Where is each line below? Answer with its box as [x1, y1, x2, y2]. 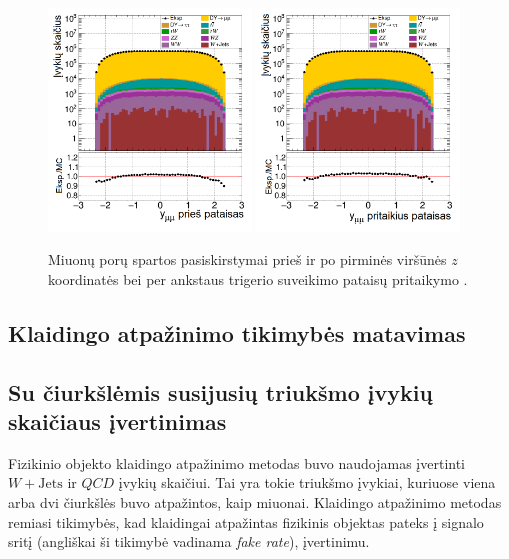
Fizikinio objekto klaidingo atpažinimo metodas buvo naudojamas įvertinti [8, 452, 466, 473]
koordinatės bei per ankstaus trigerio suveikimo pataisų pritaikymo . [48, 268, 468, 289]
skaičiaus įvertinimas [8, 405, 227, 436]
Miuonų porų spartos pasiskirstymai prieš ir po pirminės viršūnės [48, 249, 447, 270]
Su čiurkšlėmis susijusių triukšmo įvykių [8, 376, 433, 407]
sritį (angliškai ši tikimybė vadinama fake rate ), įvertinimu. [8, 531, 370, 552]
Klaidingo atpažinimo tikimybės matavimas [8, 317, 466, 348]
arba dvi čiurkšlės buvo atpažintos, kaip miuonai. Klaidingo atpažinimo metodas [8, 491, 502, 512]
